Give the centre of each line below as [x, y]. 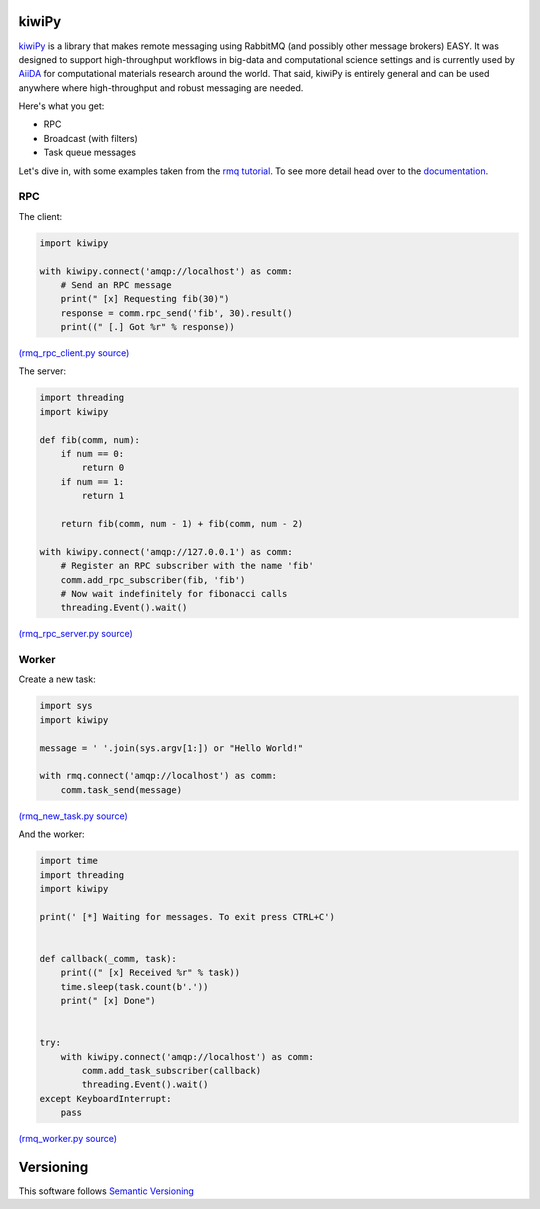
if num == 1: [92, 481]
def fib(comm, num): [89, 439]
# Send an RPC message [116, 284]
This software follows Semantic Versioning [106, 1191]
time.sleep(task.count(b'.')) [134, 986]
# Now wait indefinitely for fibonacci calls [174, 593]
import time [69, 861]
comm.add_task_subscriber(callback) [171, 1070]
